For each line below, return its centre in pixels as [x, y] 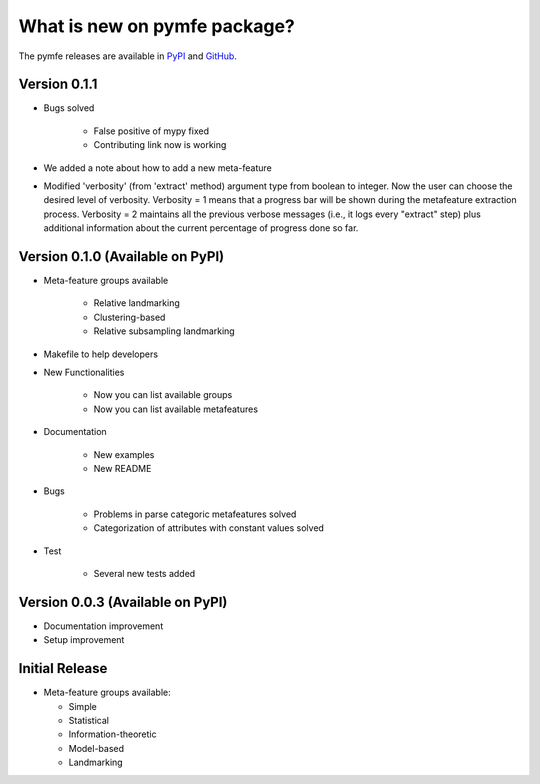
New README [122, 468]
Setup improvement [84, 640]
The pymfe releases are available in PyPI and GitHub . [127, 56]
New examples [124, 454]
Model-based [96, 748]
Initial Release [63, 668]
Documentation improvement [103, 626]
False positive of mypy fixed [151, 131]
